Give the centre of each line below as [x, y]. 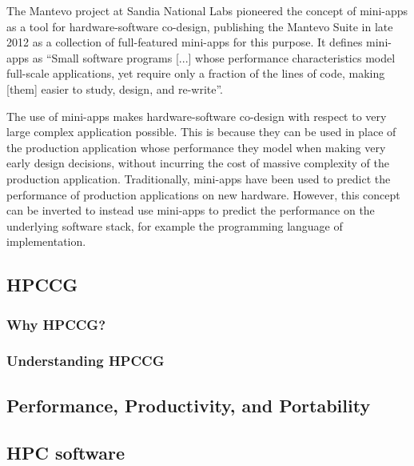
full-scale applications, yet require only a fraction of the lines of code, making [196, 73]
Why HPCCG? [56, 324]
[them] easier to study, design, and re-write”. [115, 88]
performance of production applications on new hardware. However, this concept [203, 194]
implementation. [46, 241]
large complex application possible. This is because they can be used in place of [201, 132]
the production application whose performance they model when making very [196, 147]
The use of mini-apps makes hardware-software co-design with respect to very [197, 116]
